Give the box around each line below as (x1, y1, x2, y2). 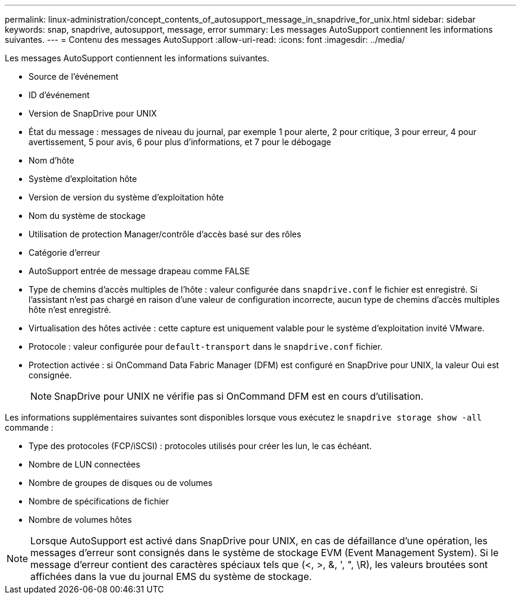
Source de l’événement (29, 71, 118, 81)
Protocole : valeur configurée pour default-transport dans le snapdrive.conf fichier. (29, 341, 383, 352)
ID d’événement (29, 90, 90, 100)
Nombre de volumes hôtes (29, 515, 132, 525)
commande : (5, 422, 54, 432)
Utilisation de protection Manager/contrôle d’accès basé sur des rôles (29, 229, 302, 239)
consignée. (29, 370, 72, 380)
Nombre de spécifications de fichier (29, 496, 169, 506)
